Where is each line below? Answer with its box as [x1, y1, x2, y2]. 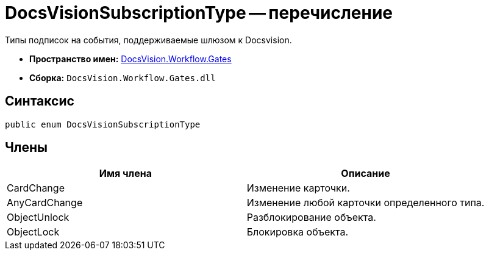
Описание [341, 167, 390, 180]
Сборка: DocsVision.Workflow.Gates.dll [29, 72, 216, 83]
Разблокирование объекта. [246, 211, 376, 224]
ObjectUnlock [7, 211, 70, 224]
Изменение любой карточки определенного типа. [246, 196, 485, 209]
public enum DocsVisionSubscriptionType [5, 119, 201, 129]
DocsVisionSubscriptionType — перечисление [5, 2, 393, 23]
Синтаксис [5, 93, 74, 109]
